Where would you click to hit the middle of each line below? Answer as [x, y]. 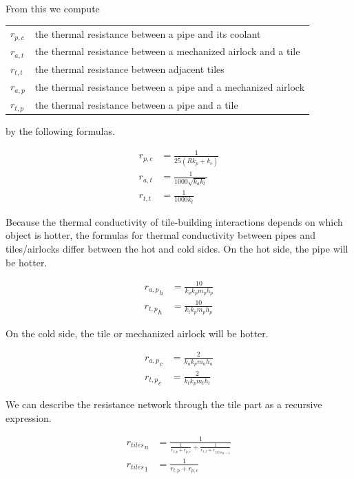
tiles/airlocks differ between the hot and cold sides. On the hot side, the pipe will [177, 249]
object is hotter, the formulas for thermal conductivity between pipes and [160, 235]
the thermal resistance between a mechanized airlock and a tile [167, 51]
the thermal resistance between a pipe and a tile [136, 104]
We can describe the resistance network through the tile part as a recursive [164, 404]
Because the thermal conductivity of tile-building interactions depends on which [174, 221]
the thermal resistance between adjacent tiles [129, 69]
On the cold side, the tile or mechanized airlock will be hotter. [137, 333]
